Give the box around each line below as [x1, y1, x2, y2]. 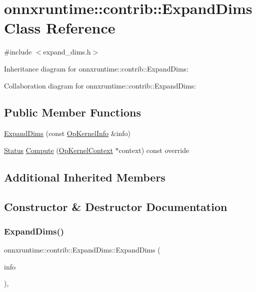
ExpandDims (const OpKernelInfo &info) [4, 128, 131, 138]
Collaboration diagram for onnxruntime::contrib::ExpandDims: [4, 80, 196, 90]
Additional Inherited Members [4, 169, 165, 184]
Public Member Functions [4, 104, 141, 120]
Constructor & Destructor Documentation [4, 198, 227, 214]
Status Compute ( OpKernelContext [4, 144, 113, 155]
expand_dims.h [43, 46, 91, 57]
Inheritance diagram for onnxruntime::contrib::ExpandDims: [4, 63, 189, 73]
